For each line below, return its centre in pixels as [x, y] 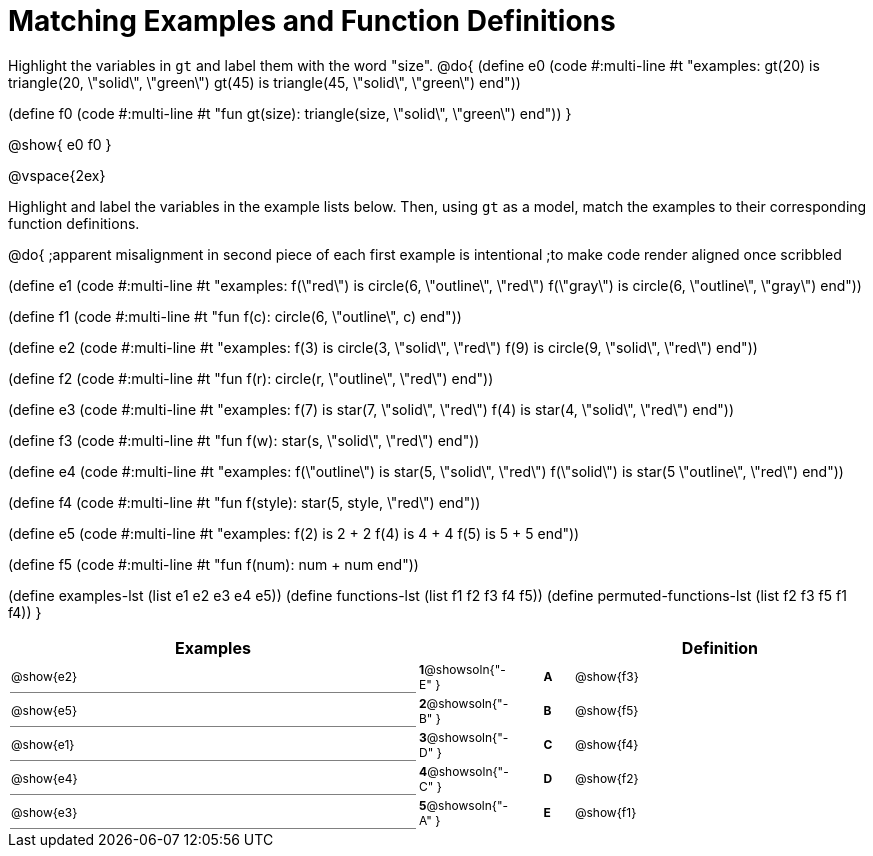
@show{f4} [606, 745]
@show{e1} [43, 744]
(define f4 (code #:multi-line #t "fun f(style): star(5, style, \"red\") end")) [244, 502]
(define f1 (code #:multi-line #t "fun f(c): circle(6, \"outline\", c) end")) [235, 316]
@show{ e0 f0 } [60, 144]
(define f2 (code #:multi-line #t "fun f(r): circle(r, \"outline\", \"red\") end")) [251, 378]
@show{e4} [44, 778]
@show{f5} [606, 711]
